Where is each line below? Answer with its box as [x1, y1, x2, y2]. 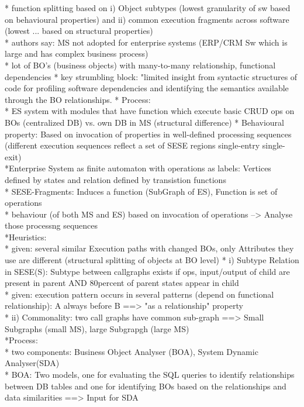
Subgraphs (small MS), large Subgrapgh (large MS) [5, 322, 189, 334]
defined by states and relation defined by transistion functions [5, 173, 226, 185]
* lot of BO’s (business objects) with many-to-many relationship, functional [5, 58, 276, 71]
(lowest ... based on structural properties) [5, 25, 153, 37]
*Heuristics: [5, 230, 47, 243]
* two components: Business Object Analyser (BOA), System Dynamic [5, 345, 258, 357]
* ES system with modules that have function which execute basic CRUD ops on [5, 105, 295, 117]
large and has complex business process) [5, 47, 148, 60]
